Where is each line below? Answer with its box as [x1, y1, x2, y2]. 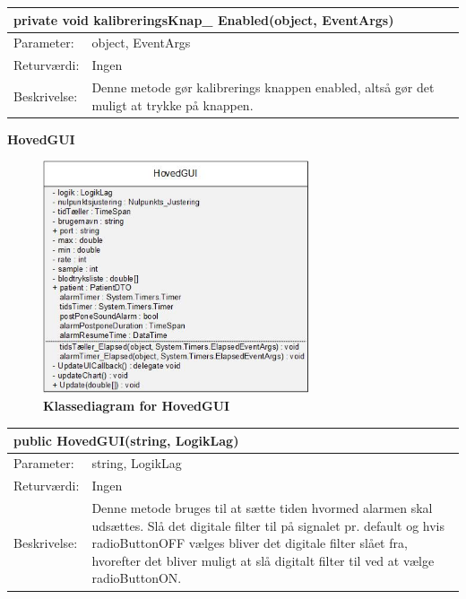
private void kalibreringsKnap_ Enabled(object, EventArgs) [13, 10, 394, 29]
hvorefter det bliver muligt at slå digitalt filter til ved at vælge [91, 551, 435, 569]
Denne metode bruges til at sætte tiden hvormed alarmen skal [91, 499, 433, 517]
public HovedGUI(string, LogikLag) [13, 430, 239, 449]
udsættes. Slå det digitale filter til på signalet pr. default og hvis [91, 516, 444, 534]
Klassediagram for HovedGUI [43, 396, 230, 415]
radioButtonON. [91, 569, 182, 587]
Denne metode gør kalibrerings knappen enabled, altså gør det [91, 78, 435, 97]
